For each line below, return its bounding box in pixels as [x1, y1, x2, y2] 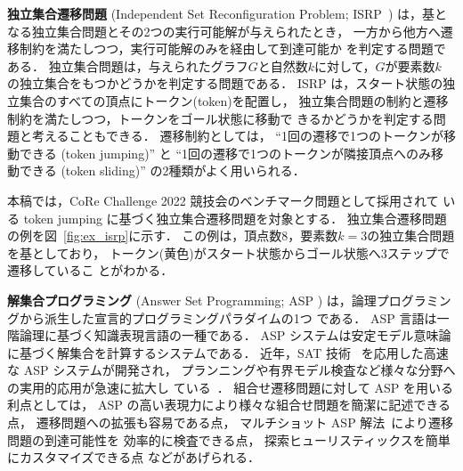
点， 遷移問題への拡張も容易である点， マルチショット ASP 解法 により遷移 [7, 413, 454, 432]
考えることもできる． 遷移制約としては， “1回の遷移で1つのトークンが [31, 126, 443, 145]
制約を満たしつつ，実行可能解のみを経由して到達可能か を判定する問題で [19, 39, 446, 58]
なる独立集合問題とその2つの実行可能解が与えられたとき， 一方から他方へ [7, 21, 441, 40]
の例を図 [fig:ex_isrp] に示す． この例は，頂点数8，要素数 [7, 226, 338, 245]
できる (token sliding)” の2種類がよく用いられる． [19, 161, 305, 180]
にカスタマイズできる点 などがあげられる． [7, 448, 260, 467]
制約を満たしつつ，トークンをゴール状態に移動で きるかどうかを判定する [7, 109, 434, 127]
